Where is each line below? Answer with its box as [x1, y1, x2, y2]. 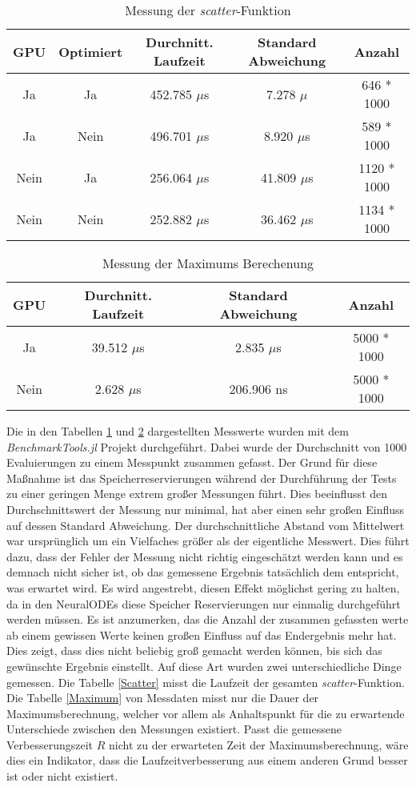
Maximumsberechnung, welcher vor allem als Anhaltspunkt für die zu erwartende [6, 705, 405, 721]
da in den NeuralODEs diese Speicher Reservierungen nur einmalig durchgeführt [6, 595, 401, 612]
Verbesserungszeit [6, 736, 94, 753]
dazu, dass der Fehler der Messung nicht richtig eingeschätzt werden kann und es [6, 548, 403, 564]
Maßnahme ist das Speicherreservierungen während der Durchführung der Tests [6, 469, 397, 486]
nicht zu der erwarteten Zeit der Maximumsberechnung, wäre [108, 736, 409, 753]
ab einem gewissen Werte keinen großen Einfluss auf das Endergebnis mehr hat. [6, 626, 397, 643]
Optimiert [58, 42, 123, 61]
